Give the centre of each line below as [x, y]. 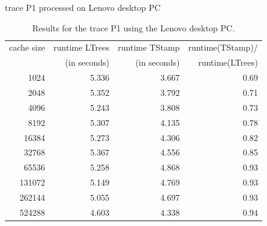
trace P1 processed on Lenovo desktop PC [83, 7]
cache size [27, 47]
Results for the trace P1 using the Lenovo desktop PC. [133, 27]
